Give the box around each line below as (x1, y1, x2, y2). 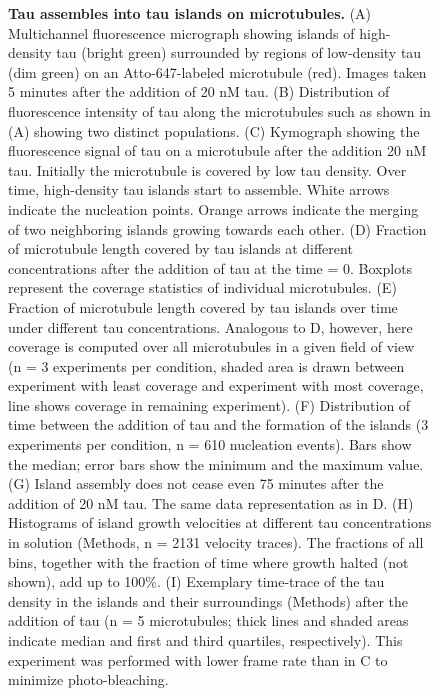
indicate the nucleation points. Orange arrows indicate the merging (8, 198, 419, 219)
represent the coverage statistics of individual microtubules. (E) (8, 277, 397, 298)
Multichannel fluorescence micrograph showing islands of (8, 22, 355, 43)
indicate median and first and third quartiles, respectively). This (8, 630, 403, 650)
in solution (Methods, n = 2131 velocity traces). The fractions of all (8, 532, 424, 553)
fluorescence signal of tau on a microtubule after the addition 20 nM (8, 140, 427, 161)
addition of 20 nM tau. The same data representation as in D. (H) (8, 492, 414, 513)
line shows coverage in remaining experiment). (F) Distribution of (8, 394, 411, 415)
